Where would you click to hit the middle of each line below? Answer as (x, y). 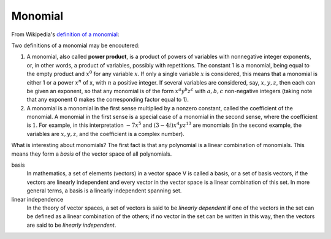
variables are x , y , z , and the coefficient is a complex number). (106, 134)
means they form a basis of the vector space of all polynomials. (92, 154)
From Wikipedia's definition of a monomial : (65, 34)
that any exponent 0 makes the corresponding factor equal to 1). (108, 100)
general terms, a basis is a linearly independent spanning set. (104, 191)
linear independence (37, 199)
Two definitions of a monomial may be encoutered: (76, 45)
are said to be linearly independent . (71, 225)
